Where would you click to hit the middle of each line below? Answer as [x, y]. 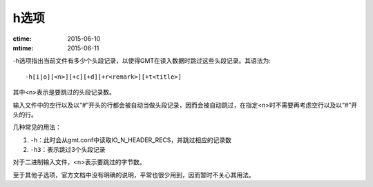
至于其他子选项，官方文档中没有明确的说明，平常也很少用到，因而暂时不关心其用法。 [134, 175]
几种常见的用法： [37, 127]
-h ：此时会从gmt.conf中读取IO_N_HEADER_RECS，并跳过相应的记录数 [131, 140]
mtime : [23, 48]
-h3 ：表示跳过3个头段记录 [68, 150]
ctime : [22, 39]
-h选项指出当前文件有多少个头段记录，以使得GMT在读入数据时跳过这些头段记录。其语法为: [142, 61]
